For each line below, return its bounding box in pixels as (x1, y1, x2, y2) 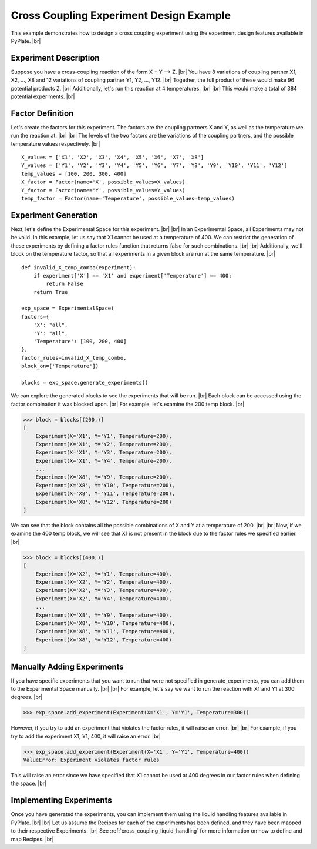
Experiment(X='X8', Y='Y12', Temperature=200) (35, 499, 173, 505)
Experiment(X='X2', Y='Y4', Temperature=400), (35, 595, 173, 602)
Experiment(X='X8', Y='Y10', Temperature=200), (35, 482, 176, 489)
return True (33, 289, 68, 295)
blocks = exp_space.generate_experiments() (21, 379, 149, 386)
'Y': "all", (33, 330, 68, 336)
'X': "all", (33, 322, 68, 329)
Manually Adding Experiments (11, 661, 124, 671)
